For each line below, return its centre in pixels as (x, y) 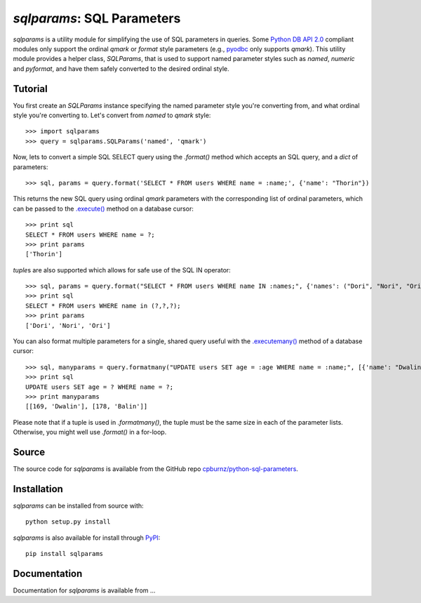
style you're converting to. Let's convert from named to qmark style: (112, 115)
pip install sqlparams (65, 554)
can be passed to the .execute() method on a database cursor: (103, 208)
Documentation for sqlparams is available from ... (84, 590)
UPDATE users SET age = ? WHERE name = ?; (100, 387)
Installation (38, 489)
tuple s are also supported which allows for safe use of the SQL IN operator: (122, 270)
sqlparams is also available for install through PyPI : (87, 538)
